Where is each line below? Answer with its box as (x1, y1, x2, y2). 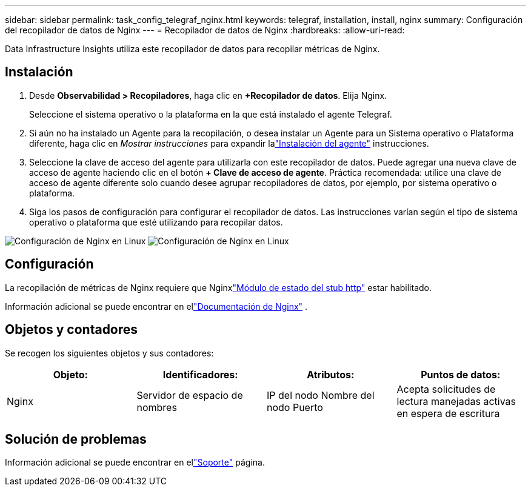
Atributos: (307, 368, 355, 381)
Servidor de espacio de (136, 389, 243, 401)
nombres (136, 401, 177, 413)
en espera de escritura (396, 407, 500, 419)
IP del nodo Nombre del (267, 389, 375, 401)
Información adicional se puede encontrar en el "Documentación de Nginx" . (5, 301, 308, 312)
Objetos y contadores (5, 322, 138, 338)
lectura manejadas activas (396, 395, 516, 407)
